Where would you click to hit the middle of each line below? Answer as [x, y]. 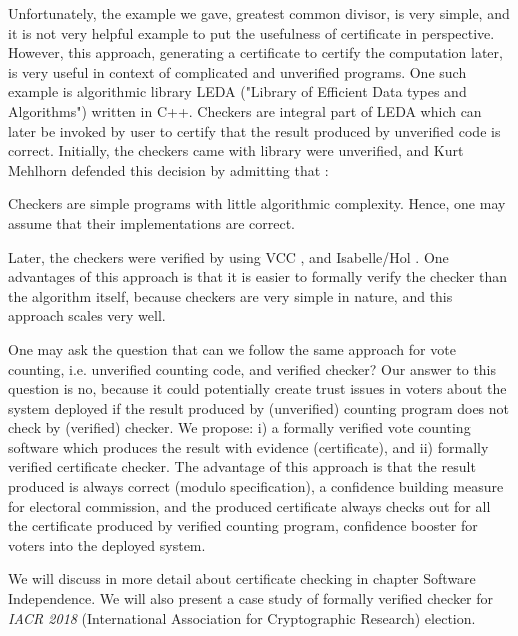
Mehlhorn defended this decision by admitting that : [168, 169]
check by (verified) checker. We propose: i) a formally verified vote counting [239, 427]
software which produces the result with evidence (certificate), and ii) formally [248, 446]
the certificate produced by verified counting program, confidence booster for [243, 525]
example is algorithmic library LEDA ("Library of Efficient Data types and [237, 91]
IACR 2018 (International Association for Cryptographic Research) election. [242, 617]
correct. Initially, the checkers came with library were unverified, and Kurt [236, 150]
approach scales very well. [87, 315]
